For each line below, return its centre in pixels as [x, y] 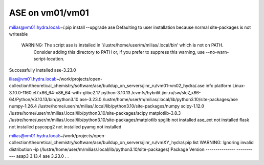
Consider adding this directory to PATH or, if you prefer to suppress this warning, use [119, 52]
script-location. [49, 59]
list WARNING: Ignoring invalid [223, 143]
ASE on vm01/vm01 [49, 13]
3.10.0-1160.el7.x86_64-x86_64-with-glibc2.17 [55, 92]
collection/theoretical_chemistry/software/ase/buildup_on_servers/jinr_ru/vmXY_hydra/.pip [100, 143]
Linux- [239, 86]
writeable [18, 34]
